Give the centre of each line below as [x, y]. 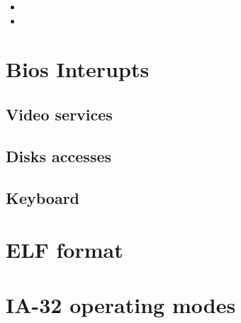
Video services [59, 114]
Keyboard [43, 197]
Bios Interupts [78, 69]
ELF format [65, 250]
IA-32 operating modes [121, 305]
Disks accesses [59, 155]
